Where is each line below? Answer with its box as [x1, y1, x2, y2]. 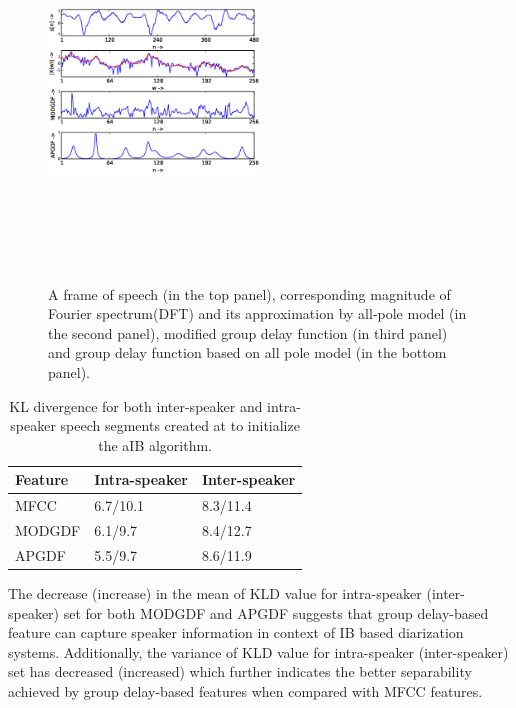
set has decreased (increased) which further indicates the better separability [8, 661, 472, 682]
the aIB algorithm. [98, 434, 213, 455]
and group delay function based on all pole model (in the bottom [48, 342, 447, 363]
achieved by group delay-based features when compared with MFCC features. [8, 680, 483, 701]
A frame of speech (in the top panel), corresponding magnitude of [48, 283, 451, 304]
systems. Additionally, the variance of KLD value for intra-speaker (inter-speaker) [8, 641, 509, 662]
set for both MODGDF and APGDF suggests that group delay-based [63, 602, 489, 623]
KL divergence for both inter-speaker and [9, 395, 263, 416]
